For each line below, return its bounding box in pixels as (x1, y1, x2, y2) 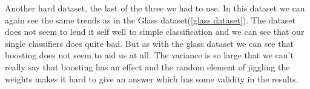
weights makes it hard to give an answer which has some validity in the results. (5, 72, 298, 85)
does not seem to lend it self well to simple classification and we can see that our (5, 25, 305, 38)
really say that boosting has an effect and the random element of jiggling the (5, 60, 290, 73)
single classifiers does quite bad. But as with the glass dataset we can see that (5, 37, 294, 49)
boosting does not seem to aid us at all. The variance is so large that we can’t (5, 49, 294, 61)
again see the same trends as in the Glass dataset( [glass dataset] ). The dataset (5, 13, 296, 26)
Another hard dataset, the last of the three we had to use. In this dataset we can (5, 2, 305, 14)
